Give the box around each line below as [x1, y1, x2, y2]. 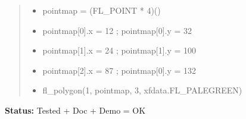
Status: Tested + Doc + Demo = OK [5, 104, 146, 116]
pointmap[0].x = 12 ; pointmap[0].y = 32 [42, 24, 192, 36]
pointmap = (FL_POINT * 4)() [42, 4, 161, 16]
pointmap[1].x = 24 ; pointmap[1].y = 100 [42, 44, 197, 57]
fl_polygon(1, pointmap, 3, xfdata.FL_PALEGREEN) [42, 84, 242, 96]
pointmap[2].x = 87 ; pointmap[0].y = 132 [42, 64, 197, 76]
